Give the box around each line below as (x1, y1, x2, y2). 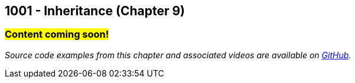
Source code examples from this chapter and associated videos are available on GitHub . (5, 49, 351, 60)
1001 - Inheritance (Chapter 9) (5, 4, 185, 18)
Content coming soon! (5, 28, 109, 41)
